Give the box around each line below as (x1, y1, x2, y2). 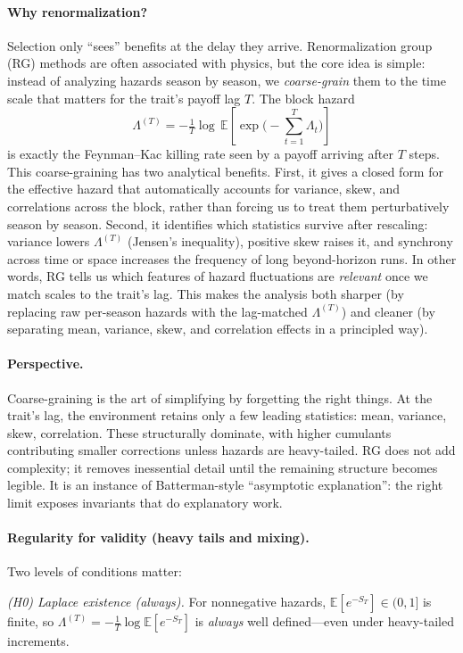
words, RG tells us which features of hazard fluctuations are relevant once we (7, 267, 428, 285)
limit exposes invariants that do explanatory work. (7, 493, 283, 512)
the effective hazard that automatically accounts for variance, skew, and (7, 179, 401, 198)
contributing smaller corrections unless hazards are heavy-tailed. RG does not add (7, 441, 456, 459)
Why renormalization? (7, 2, 148, 21)
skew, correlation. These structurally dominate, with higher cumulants (7, 423, 392, 442)
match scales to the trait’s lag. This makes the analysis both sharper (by (7, 284, 404, 302)
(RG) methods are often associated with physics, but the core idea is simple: (7, 54, 426, 72)
